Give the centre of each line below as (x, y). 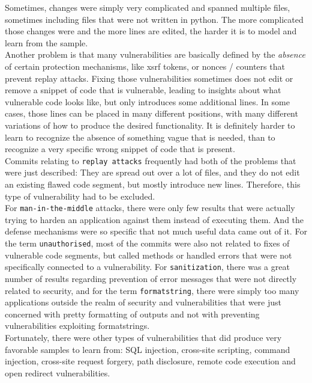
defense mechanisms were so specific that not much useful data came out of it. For (156, 231)
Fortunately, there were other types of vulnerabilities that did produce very (143, 337)
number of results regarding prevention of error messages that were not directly (151, 278)
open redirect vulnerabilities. (58, 372)
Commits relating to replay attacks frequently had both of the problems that (151, 160)
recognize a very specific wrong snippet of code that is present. (120, 149)
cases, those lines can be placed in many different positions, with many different (151, 113)
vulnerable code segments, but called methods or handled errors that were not (148, 255)
